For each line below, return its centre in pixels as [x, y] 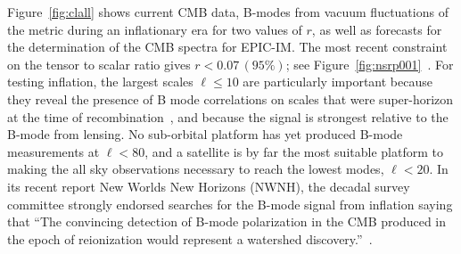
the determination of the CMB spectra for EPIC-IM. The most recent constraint [227, 47]
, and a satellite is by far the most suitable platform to [294, 151]
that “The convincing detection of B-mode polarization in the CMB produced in [227, 221]
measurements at [54, 151]
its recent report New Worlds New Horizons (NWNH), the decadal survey [209, 186]
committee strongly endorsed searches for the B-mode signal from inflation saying [230, 204]
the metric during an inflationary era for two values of [155, 29]
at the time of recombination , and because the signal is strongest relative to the [228, 116]
